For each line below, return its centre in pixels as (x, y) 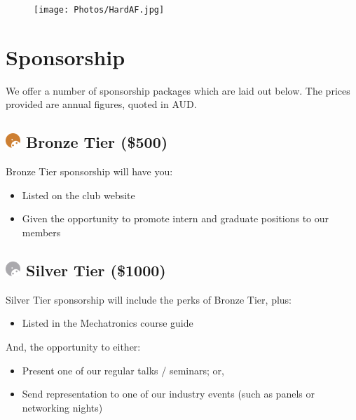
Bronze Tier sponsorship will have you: (89, 171)
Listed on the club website (78, 195)
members (41, 232)
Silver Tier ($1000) (96, 270)
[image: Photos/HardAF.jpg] (99, 10)
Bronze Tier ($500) (97, 142)
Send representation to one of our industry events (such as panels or (168, 394)
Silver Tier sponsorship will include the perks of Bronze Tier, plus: (149, 299)
